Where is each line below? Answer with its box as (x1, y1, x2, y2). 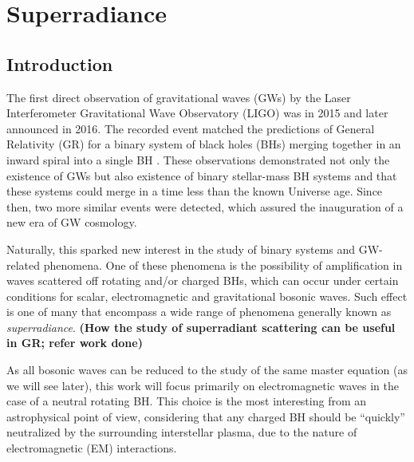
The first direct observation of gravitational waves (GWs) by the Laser (6, 89, 351, 105)
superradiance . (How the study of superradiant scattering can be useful (6, 318, 396, 335)
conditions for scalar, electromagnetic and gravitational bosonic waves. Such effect (6, 287, 408, 304)
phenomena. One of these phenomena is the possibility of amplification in (43, 256, 403, 273)
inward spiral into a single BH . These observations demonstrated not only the (6, 151, 390, 168)
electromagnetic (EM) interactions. (6, 440, 177, 456)
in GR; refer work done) (6, 334, 143, 351)
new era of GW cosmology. (6, 214, 137, 231)
